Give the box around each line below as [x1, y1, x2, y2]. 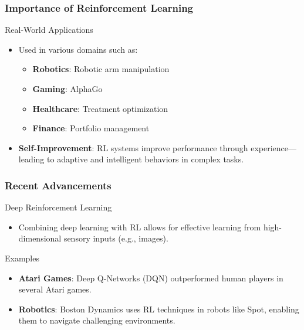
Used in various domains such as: [18, 43, 138, 55]
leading [18, 153, 45, 165]
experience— [251, 141, 297, 154]
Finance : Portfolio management [32, 122, 150, 134]
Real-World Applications [5, 23, 93, 36]
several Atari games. [18, 283, 92, 295]
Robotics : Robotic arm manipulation [32, 63, 170, 75]
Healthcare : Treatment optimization [32, 102, 168, 114]
